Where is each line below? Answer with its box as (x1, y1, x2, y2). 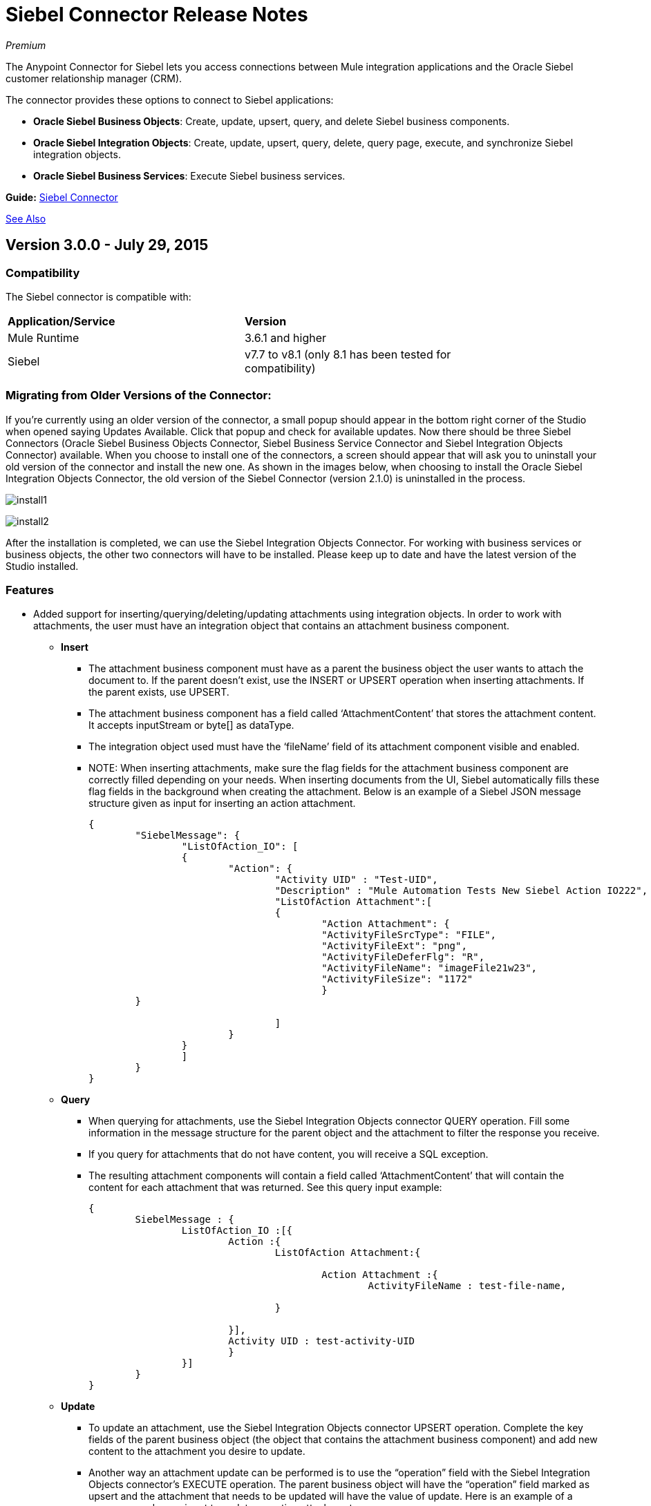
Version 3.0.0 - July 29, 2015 (6, 236, 209, 254)
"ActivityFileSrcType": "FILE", (321, 929, 497, 941)
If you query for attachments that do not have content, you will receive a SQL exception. (88, 1148, 489, 1161)
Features (6, 583, 54, 598)
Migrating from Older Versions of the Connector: (6, 388, 272, 403)
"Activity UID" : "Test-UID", (274, 874, 438, 886)
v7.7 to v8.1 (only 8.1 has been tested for (245, 347, 451, 361)
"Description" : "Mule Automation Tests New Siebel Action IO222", (274, 885, 648, 897)
